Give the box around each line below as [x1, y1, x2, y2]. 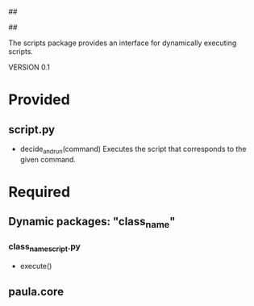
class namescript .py [8, 241, 81, 254]
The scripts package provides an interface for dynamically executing [8, 38, 237, 48]
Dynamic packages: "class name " [8, 215, 176, 231]
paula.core [8, 284, 65, 298]
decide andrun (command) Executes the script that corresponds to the [19, 145, 248, 156]
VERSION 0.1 [8, 62, 51, 72]
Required [8, 182, 71, 201]
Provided [8, 90, 70, 109]
